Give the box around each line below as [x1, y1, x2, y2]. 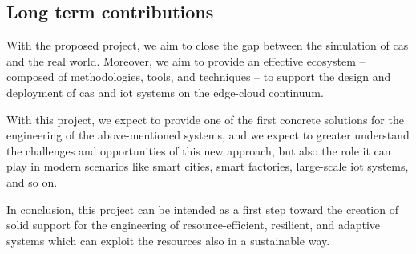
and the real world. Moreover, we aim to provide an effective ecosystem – [6, 52, 366, 69]
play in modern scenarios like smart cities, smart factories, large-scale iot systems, [6, 158, 409, 175]
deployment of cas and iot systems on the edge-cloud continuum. [6, 83, 324, 100]
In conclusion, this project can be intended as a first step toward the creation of [6, 200, 398, 217]
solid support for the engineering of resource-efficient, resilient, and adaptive [6, 216, 381, 233]
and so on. [6, 173, 58, 190]
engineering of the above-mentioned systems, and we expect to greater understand [6, 127, 410, 143]
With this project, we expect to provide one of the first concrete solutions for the [6, 111, 404, 127]
